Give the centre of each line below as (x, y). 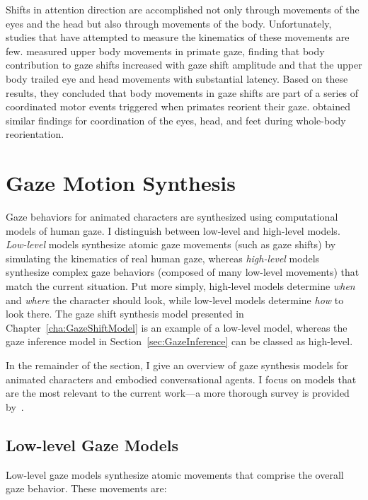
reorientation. (35, 134)
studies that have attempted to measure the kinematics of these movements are (178, 37)
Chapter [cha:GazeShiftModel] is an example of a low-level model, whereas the (177, 327)
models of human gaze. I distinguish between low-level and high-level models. (173, 230)
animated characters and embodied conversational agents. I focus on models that (181, 379)
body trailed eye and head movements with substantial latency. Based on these (177, 78)
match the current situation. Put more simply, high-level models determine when (180, 286)
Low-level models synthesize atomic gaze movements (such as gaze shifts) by (171, 244)
